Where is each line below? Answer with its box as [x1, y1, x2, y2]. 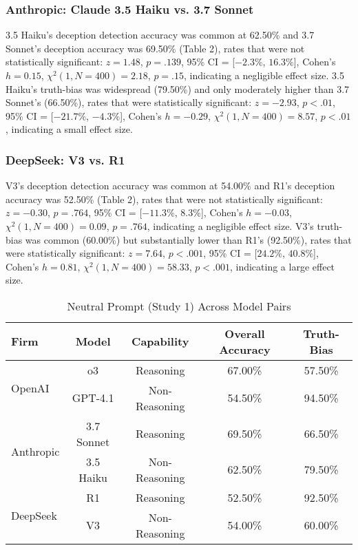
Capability [131, 333, 189, 350]
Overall [224, 325, 265, 341]
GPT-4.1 [72, 390, 114, 406]
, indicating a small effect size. [6, 122, 133, 136]
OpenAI [11, 379, 50, 396]
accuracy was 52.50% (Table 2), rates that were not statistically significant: [6, 191, 323, 206]
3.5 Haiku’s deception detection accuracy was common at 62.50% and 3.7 [6, 28, 315, 42]
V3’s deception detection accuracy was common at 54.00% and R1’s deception [6, 178, 335, 193]
